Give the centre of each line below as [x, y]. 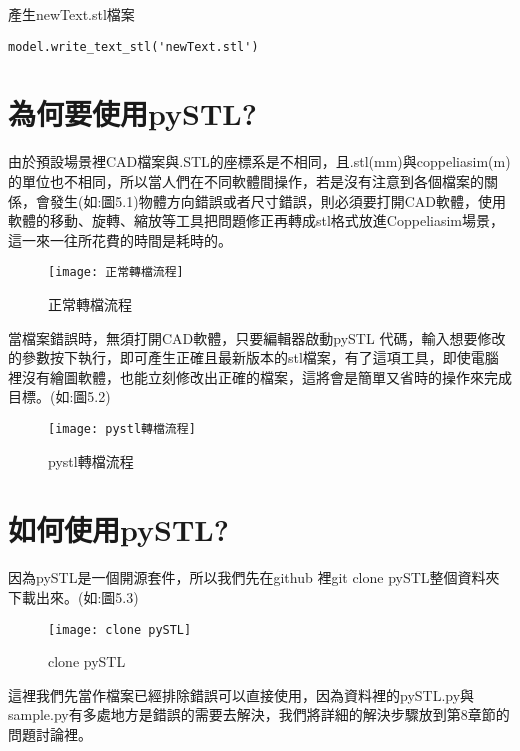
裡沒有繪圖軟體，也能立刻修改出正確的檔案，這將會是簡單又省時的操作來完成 [260, 376]
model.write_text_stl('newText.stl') [133, 46]
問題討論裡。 [50, 733]
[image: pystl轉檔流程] [122, 428]
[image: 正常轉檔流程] [116, 272]
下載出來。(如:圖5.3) [73, 596]
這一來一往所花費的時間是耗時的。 [120, 239]
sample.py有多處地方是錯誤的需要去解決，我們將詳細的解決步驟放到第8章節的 [259, 714]
